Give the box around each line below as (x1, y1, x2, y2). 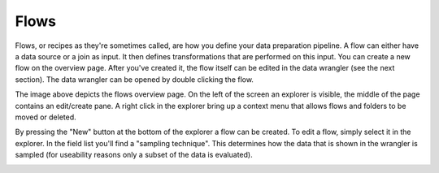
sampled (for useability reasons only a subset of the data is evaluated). (15, 150, 253, 160)
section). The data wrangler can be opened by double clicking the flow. (15, 74, 254, 84)
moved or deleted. (15, 112, 76, 122)
